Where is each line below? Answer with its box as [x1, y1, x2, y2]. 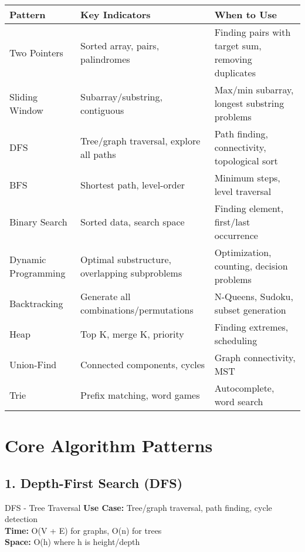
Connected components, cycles [80, 357, 205, 371]
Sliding [9, 89, 38, 103]
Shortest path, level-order [80, 177, 185, 191]
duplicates [214, 66, 256, 79]
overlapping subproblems [80, 265, 182, 280]
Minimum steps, [214, 171, 280, 184]
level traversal [214, 184, 272, 198]
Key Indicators [80, 8, 151, 21]
